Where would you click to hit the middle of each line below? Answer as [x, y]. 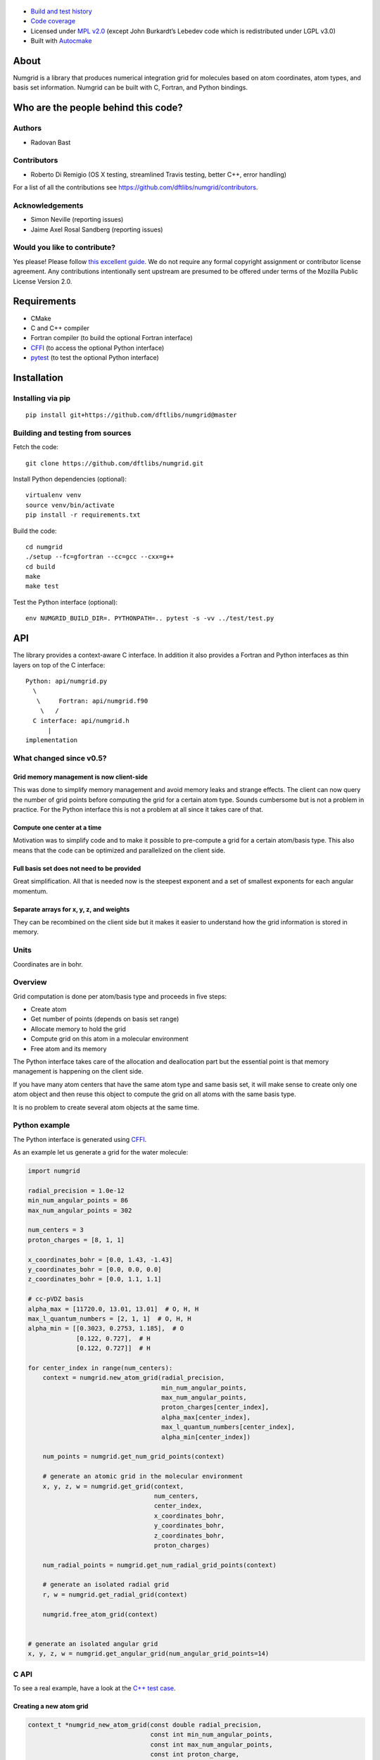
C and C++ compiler [60, 328]
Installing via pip [42, 398]
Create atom [49, 1010]
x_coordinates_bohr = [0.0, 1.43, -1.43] [100, 1259]
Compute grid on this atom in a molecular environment [110, 1039]
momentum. [31, 891]
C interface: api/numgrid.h [81, 721]
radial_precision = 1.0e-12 [76, 1190]
